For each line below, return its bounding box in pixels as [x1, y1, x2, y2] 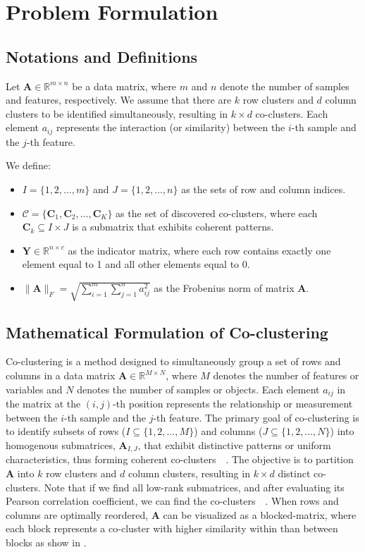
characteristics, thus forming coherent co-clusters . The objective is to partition [6, 452, 354, 467]
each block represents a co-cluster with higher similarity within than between [6, 521, 338, 536]
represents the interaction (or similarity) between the [56, 120, 285, 135]
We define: [6, 158, 51, 173]
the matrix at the [6, 396, 81, 411]
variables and [6, 381, 63, 396]
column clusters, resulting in [128, 465, 250, 480]
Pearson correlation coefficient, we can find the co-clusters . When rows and [6, 493, 339, 508]
